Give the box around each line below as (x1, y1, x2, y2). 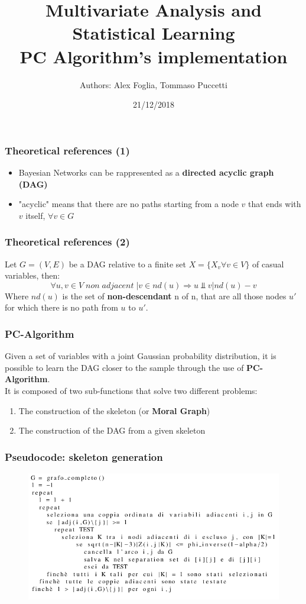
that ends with (248, 198, 301, 210)
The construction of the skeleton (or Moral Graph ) (18, 404, 210, 416)
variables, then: (5, 269, 60, 282)
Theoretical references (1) (5, 143, 130, 157)
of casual (252, 257, 284, 270)
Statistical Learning (72, 21, 235, 45)
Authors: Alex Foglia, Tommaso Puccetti (80, 78, 227, 91)
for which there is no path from (5, 301, 118, 314)
